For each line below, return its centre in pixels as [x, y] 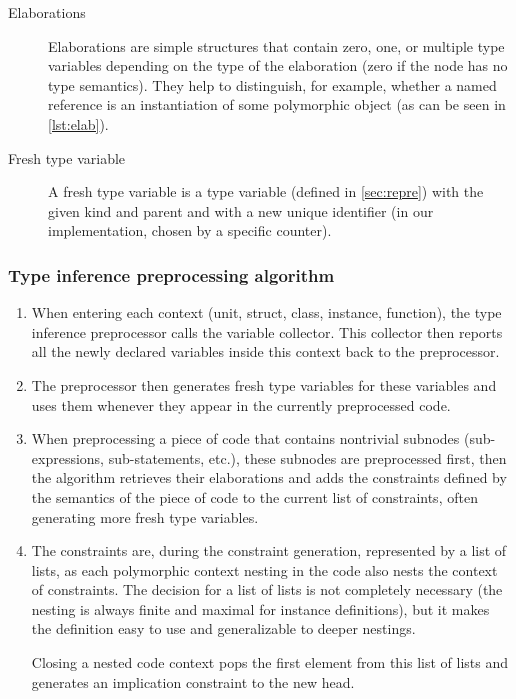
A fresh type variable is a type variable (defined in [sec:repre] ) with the [266, 191]
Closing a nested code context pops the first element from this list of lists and [270, 662]
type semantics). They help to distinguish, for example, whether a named [272, 84]
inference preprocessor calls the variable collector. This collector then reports [267, 331]
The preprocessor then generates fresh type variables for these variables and [264, 384]
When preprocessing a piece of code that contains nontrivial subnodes [245, 438]
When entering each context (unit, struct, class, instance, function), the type [266, 312]
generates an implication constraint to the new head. [193, 681]
